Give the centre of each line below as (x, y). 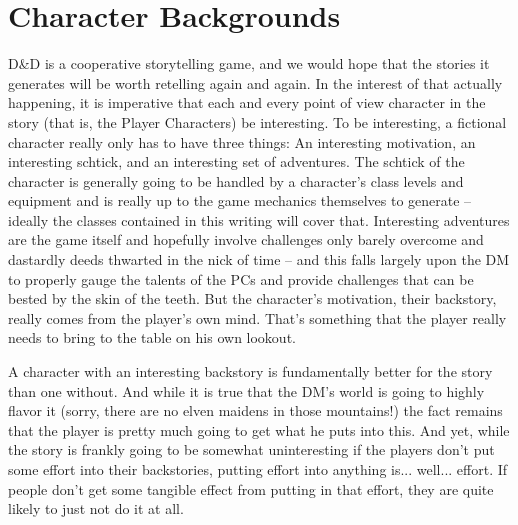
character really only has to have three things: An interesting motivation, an (242, 141)
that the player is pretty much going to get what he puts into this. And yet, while (259, 429)
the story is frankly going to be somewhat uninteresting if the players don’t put (251, 449)
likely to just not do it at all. (96, 508)
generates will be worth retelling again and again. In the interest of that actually (255, 82)
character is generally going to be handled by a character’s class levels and (236, 180)
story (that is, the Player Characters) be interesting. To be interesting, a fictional (257, 121)
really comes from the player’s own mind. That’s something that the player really (257, 317)
